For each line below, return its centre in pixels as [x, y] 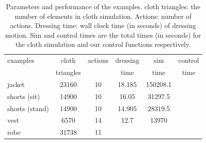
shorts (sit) [24, 96]
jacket [16, 84]
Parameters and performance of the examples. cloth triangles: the [103, 6]
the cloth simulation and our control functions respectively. [103, 44]
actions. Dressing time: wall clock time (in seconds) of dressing [103, 25]
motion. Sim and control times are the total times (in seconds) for [103, 35]
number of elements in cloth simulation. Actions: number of [103, 16]
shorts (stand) [28, 108]
